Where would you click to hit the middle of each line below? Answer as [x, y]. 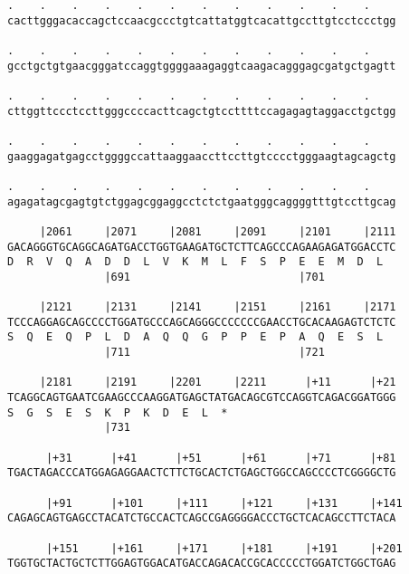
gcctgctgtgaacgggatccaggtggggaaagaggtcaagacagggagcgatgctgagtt [202, 66]
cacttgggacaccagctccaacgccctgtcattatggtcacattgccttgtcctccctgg [202, 20]
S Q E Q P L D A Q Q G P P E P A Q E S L [195, 337]
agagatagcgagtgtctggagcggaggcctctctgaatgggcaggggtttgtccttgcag [202, 201]
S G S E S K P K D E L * [118, 412]
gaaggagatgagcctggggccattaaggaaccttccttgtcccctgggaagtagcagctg [202, 156]
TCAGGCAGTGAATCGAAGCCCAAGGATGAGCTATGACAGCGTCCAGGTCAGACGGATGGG [202, 398]
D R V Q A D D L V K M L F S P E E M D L [195, 262]
